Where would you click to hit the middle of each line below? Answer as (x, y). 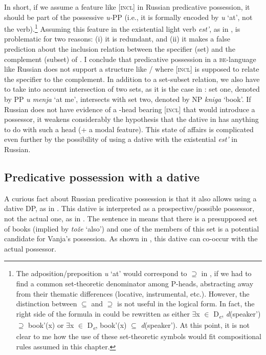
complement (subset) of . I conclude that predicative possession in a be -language (130, 59)
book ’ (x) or (46, 325)
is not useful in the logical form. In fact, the (186, 304)
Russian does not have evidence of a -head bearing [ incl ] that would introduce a (130, 109)
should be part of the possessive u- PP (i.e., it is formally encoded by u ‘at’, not (128, 17)
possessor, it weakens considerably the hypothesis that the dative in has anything (131, 119)
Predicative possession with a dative (102, 176)
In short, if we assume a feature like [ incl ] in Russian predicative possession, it (127, 7)
